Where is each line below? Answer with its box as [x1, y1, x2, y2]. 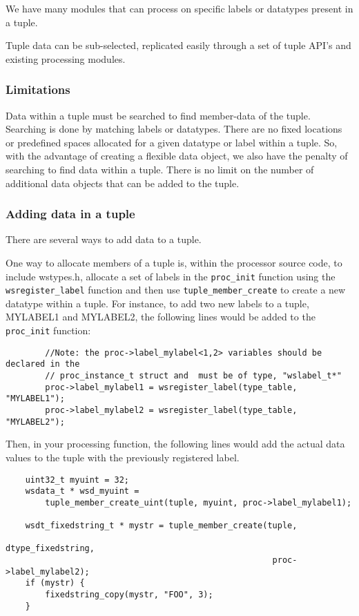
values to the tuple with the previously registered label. [6, 450, 240, 464]
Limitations [6, 81, 70, 98]
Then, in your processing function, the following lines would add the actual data [6, 436, 345, 451]
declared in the [6, 359, 80, 369]
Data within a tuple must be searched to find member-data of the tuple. [6, 108, 311, 122]
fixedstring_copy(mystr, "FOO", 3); [45, 590, 213, 600]
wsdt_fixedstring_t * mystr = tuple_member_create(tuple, [25, 521, 298, 531]
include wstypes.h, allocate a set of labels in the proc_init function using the [6, 269, 336, 283]
